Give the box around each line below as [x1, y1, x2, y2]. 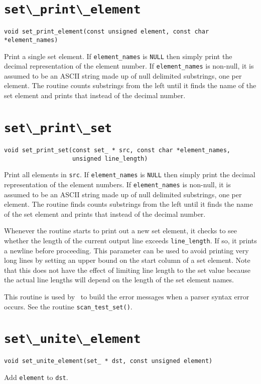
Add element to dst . [4, 372, 68, 382]
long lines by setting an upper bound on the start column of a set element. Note [4, 255, 250, 265]
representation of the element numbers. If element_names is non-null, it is [4, 179, 231, 189]
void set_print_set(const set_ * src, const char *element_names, [4, 146, 231, 154]
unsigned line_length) [72, 155, 148, 162]
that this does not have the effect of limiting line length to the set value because [4, 264, 251, 275]
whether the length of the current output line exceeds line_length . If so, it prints [4, 235, 257, 245]
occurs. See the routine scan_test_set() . [4, 301, 133, 311]
